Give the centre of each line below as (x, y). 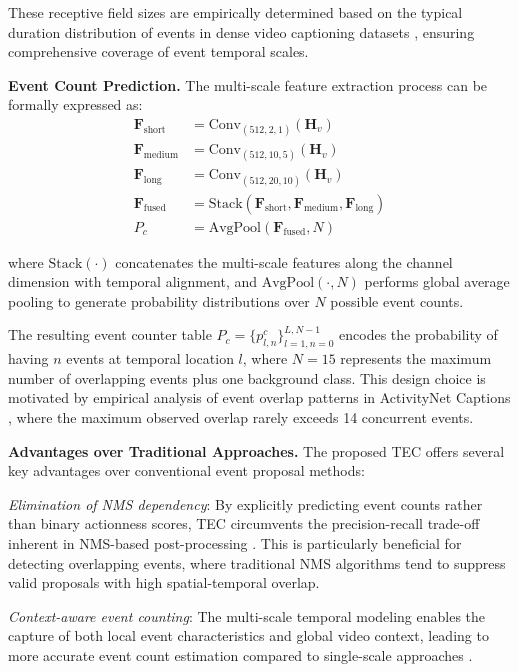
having (28, 358)
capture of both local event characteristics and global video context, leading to (248, 635)
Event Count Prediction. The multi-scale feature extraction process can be (248, 84)
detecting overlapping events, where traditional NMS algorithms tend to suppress (257, 562)
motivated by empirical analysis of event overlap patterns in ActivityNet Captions (259, 397)
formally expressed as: (75, 104)
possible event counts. (397, 300)
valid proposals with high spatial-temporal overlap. (164, 582)
